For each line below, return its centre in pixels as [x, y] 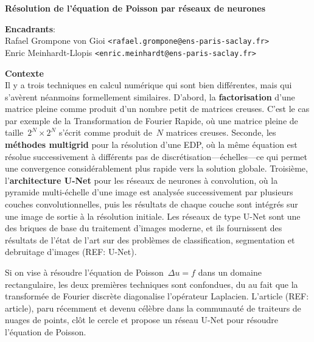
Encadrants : [30, 28]
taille [14, 132]
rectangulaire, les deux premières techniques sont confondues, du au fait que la [152, 284]
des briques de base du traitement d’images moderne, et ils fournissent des [144, 228]
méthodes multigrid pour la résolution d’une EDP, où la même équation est [151, 145]
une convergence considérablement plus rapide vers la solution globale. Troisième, [156, 168]
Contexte [24, 73]
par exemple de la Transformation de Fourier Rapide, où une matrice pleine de [152, 120]
